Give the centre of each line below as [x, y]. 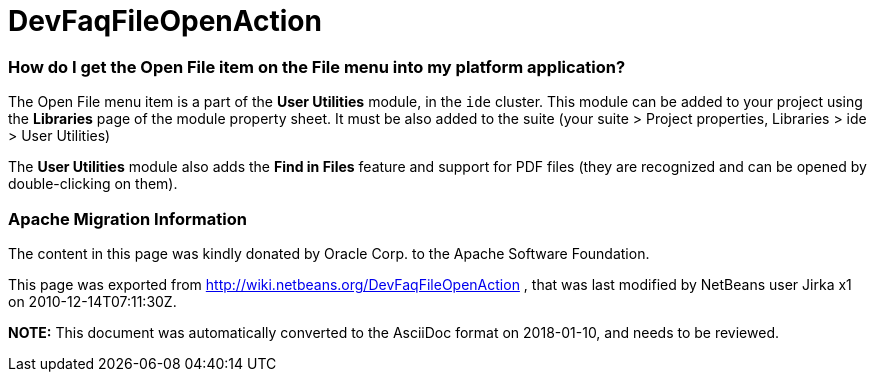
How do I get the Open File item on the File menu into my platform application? [317, 66]
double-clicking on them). [93, 184]
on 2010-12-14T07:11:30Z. [92, 301]
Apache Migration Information [127, 218]
